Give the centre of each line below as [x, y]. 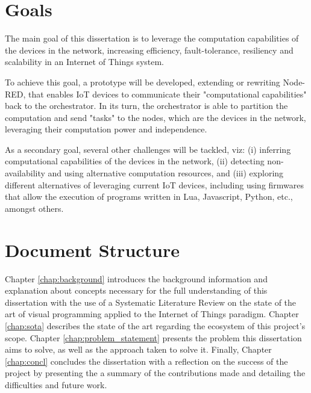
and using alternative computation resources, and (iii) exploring [166, 173]
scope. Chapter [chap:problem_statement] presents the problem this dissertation [153, 337]
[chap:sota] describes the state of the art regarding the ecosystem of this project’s [155, 325]
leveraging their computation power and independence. [106, 129]
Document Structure [93, 249]
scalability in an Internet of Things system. [85, 62]
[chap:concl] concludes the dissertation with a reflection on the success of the [146, 361]
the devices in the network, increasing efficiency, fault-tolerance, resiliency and [149, 50]
